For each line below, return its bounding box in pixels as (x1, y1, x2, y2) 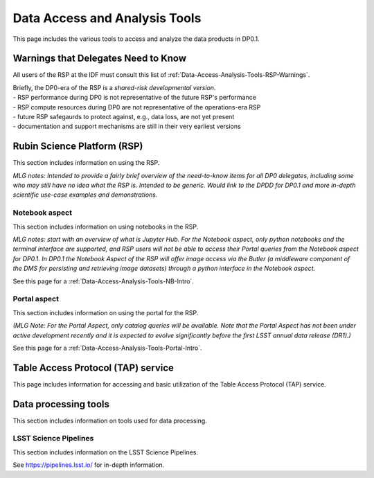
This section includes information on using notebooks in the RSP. (12, 222, 199, 231)
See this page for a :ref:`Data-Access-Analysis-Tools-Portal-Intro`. (12, 344, 202, 352)
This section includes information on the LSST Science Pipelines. (12, 448, 199, 457)
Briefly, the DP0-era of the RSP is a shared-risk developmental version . (12, 83, 216, 91)
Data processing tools (12, 398, 110, 410)
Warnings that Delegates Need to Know (12, 53, 187, 64)
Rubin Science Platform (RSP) (12, 141, 143, 152)
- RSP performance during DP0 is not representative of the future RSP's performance (12, 94, 256, 102)
